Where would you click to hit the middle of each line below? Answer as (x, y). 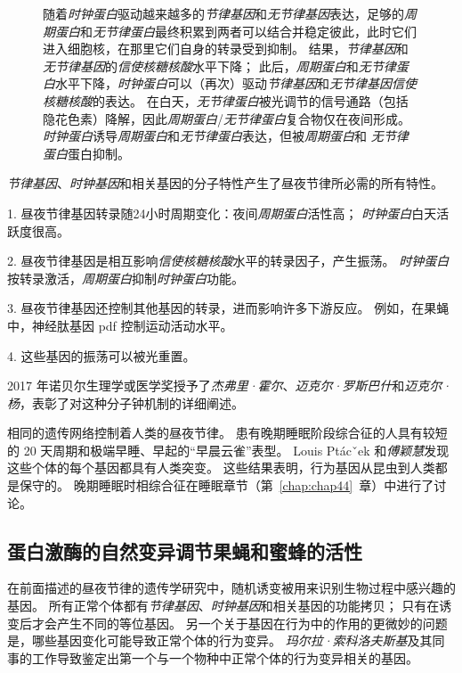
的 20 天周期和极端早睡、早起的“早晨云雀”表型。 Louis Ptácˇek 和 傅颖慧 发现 (228, 450)
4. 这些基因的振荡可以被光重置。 (101, 355)
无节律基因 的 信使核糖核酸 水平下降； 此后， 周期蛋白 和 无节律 (219, 66)
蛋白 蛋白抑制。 (86, 153)
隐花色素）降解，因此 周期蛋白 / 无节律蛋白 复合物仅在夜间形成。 (227, 118)
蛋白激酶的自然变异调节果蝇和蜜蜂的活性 (185, 550)
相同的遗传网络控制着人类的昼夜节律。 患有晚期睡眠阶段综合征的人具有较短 (227, 433)
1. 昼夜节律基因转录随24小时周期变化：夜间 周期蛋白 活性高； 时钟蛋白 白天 (222, 213)
